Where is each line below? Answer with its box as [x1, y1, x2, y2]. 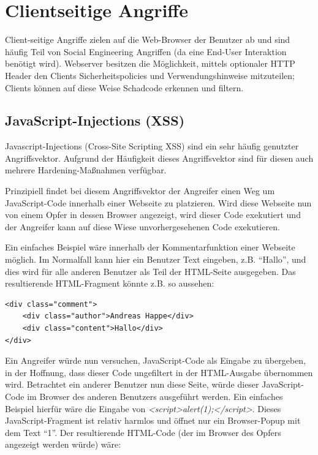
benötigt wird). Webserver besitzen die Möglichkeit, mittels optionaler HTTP [5, 57, 295, 70]
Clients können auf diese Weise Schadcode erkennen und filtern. [5, 81, 244, 94]
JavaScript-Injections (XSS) [5, 111, 185, 130]
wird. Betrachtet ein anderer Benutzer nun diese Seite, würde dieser [5, 378, 259, 391]
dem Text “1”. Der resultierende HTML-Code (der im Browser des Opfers [5, 426, 281, 438]
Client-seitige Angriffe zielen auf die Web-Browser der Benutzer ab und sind [5, 33, 290, 46]
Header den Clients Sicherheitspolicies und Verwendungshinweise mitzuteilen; [5, 69, 295, 81]
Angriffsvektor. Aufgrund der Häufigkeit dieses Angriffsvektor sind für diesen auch [5, 151, 314, 164]
